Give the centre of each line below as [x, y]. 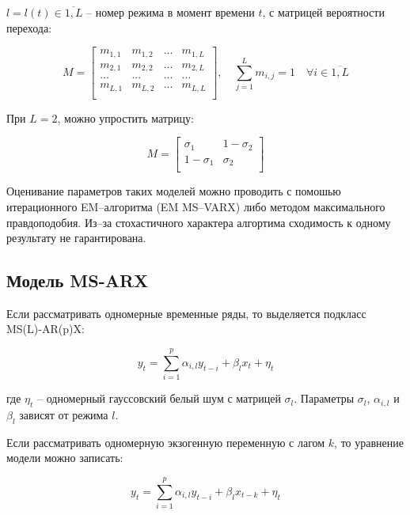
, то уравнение [369, 442]
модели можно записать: [65, 458]
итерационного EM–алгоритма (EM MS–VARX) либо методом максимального [196, 206]
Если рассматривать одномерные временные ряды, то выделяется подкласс [186, 313]
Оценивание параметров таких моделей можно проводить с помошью [174, 191]
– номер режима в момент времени [171, 12]
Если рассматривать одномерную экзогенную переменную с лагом [166, 442]
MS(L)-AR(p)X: [46, 329]
